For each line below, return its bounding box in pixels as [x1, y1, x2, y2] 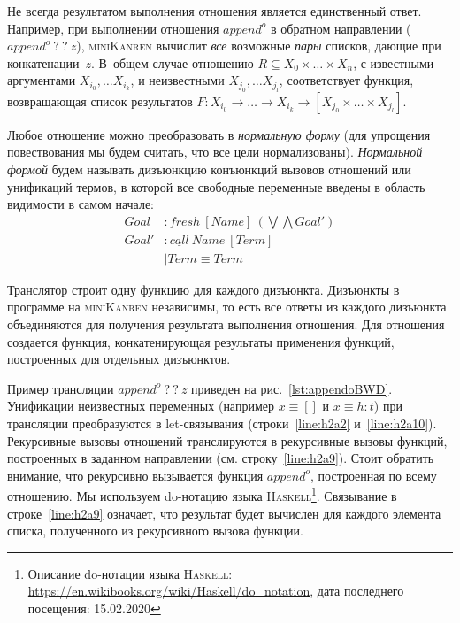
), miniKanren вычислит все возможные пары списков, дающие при [76, 36, 441, 55]
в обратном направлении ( [270, 19, 411, 37]
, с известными [353, 53, 434, 72]
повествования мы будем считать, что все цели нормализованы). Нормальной [7, 142, 423, 161]
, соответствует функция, [279, 71, 414, 89]
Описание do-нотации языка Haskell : [27, 564, 233, 582]
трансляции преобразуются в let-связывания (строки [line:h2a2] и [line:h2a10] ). [7, 414, 437, 432]
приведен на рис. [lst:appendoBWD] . [191, 379, 393, 397]
